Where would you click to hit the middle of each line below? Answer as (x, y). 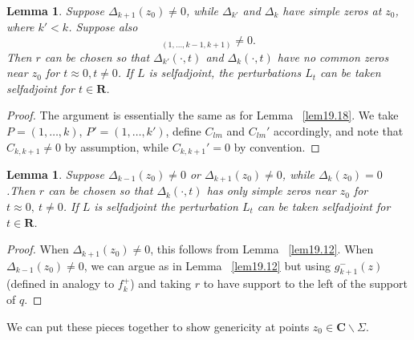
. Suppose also (103, 27)
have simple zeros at (332, 10)
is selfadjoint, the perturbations (225, 73)
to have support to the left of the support (305, 283)
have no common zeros (333, 57)
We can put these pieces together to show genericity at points (158, 326)
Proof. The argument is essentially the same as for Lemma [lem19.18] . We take (203, 115)
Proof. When (38, 249)
